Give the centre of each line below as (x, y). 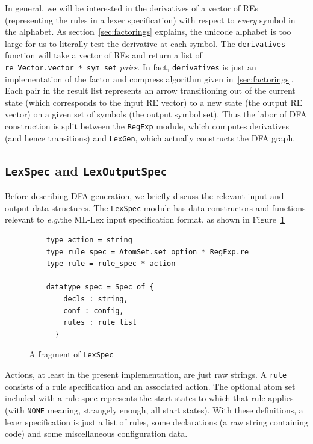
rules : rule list (100, 323)
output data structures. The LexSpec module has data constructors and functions (155, 207)
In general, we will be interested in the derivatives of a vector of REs (132, 8)
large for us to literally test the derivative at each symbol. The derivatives (145, 43)
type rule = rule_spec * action (111, 264)
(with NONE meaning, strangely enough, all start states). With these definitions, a (154, 409)
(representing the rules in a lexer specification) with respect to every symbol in (150, 20)
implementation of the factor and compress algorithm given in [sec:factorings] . (149, 79)
